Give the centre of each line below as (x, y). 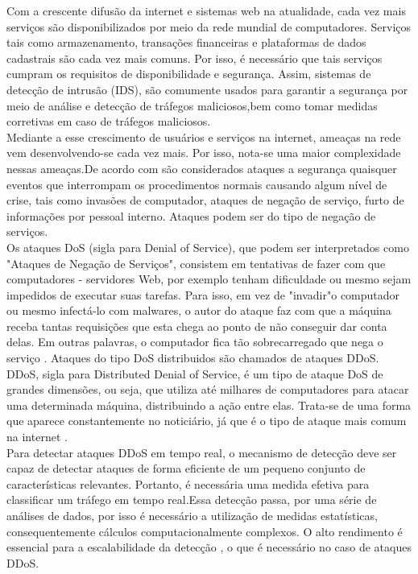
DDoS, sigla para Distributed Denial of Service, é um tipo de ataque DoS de (195, 373)
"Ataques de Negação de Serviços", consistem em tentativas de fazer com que (196, 263)
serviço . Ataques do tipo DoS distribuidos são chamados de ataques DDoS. (193, 358)
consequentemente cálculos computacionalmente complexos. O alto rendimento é (205, 531)
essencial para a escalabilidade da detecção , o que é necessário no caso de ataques (209, 547)
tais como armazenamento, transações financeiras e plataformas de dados (186, 42)
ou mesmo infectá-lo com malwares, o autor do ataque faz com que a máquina (199, 310)
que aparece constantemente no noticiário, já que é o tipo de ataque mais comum (207, 421)
